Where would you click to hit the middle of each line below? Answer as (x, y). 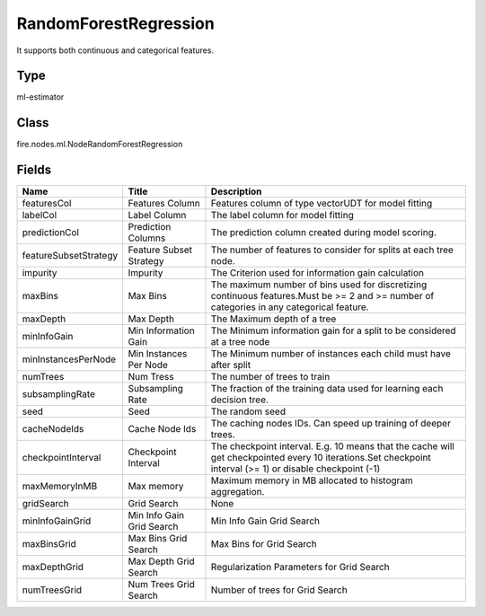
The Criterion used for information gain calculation (317, 273)
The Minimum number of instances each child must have (331, 354)
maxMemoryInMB (60, 487)
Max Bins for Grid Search (264, 544)
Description (236, 191)
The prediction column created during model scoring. (324, 233)
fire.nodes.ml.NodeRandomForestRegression (100, 145)
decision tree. (240, 400)
